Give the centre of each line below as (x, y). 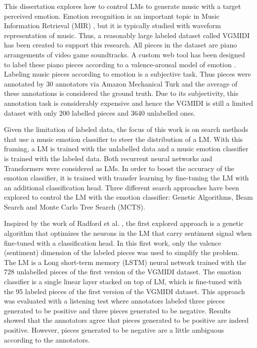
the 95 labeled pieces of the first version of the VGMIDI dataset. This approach (125, 291)
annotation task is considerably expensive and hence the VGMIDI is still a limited (129, 103)
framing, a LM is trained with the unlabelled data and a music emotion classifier (126, 149)
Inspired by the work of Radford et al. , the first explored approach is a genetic (124, 223)
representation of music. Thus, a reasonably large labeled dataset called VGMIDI (127, 35)
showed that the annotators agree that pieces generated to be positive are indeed (127, 320)
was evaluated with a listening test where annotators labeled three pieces (114, 301)
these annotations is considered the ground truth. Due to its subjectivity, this (121, 93)
